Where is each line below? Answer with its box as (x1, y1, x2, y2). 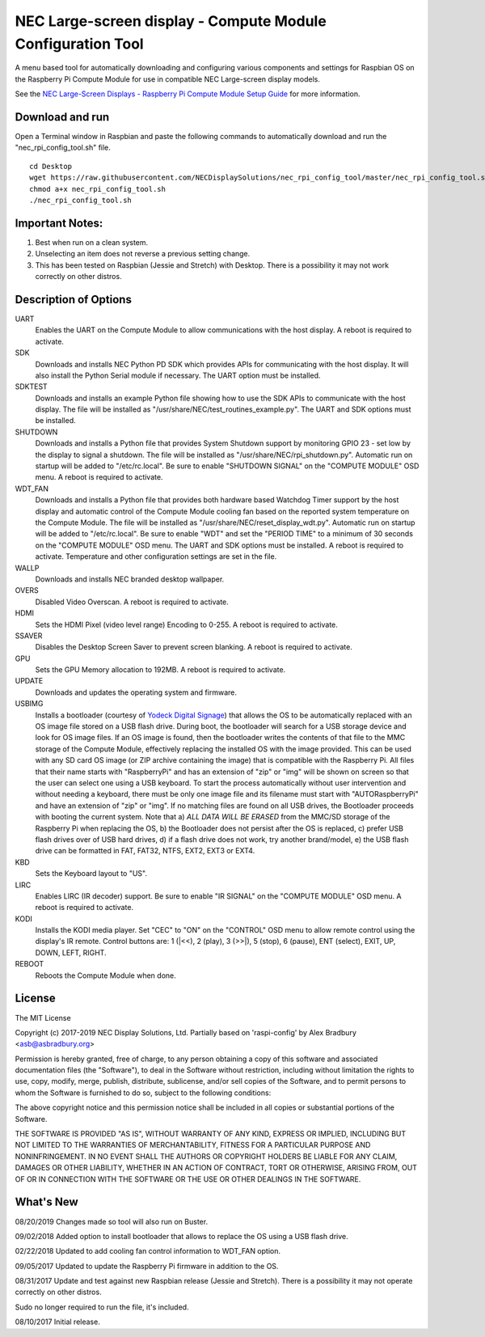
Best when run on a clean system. (35, 237, 149, 247)
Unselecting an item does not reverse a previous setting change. (35, 249, 251, 259)
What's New (15, 1195, 78, 1209)
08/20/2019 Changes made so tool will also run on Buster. (15, 1216, 209, 1226)
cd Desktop (29, 162, 73, 171)
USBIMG (15, 699, 44, 709)
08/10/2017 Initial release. (15, 1317, 100, 1326)
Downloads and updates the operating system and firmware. (35, 688, 238, 697)
